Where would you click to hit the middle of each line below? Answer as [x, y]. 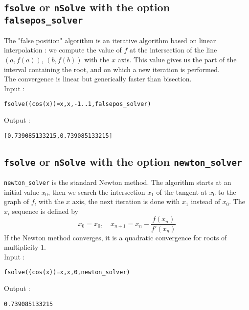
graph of [17, 201]
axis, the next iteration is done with [126, 201]
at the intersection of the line [173, 50]
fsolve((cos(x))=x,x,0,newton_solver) [67, 272]
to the [227, 192]
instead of [205, 201]
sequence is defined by [45, 211]
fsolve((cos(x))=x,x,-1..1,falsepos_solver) [78, 104]
